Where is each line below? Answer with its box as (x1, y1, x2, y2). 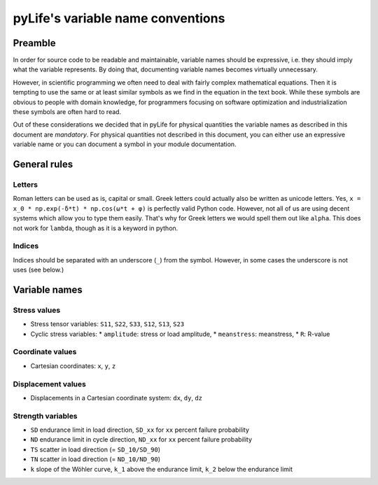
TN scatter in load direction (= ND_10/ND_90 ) (30, 455, 161, 463)
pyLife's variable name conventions (13, 10, 225, 26)
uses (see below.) (13, 266, 64, 274)
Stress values (13, 305, 61, 315)
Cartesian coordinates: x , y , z (30, 361, 116, 370)
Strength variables (13, 411, 78, 421)
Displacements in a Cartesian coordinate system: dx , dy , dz (30, 393, 203, 402)
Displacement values (13, 379, 87, 388)
